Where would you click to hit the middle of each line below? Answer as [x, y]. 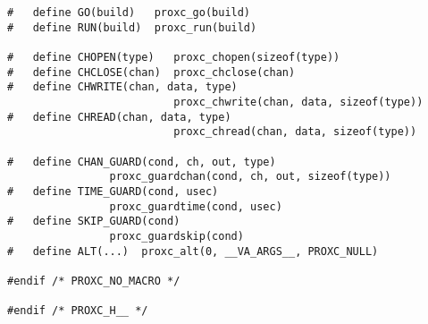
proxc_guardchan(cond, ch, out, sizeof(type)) [250, 177]
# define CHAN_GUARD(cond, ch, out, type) [142, 162]
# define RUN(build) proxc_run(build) [132, 27]
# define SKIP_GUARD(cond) [94, 222]
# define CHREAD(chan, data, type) [119, 117]
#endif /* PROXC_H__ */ [78, 311]
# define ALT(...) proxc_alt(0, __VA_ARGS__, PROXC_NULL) [193, 251]
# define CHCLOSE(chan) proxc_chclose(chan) [151, 72]
